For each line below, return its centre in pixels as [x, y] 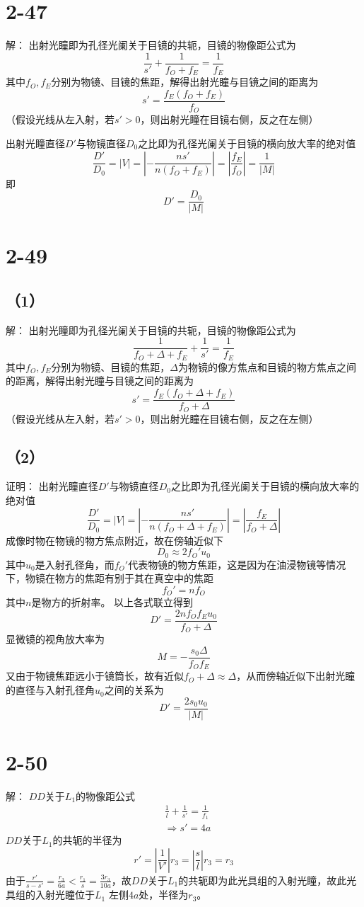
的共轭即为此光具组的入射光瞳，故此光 [268, 880]
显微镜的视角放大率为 [55, 639]
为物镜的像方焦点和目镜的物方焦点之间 [267, 366]
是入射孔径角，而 [75, 564]
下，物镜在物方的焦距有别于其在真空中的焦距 [110, 578]
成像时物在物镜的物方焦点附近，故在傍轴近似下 [115, 540]
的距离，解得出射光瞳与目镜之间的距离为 [100, 381]
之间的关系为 [134, 690]
